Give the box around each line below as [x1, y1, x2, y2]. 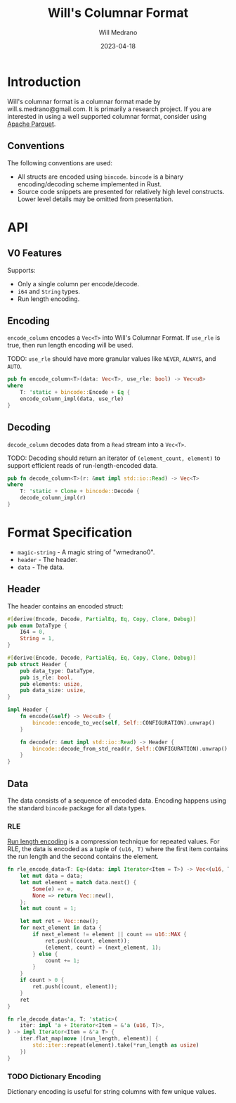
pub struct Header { [7, 661, 68, 668]
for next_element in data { [20, 924, 102, 931]
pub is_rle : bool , [20, 674, 74, 681]
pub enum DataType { [7, 622, 68, 629]
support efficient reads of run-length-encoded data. [7, 461, 158, 469]
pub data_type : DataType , [20, 667, 96, 675]
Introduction [7, 74, 81, 89]
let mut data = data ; [20, 872, 83, 880]
